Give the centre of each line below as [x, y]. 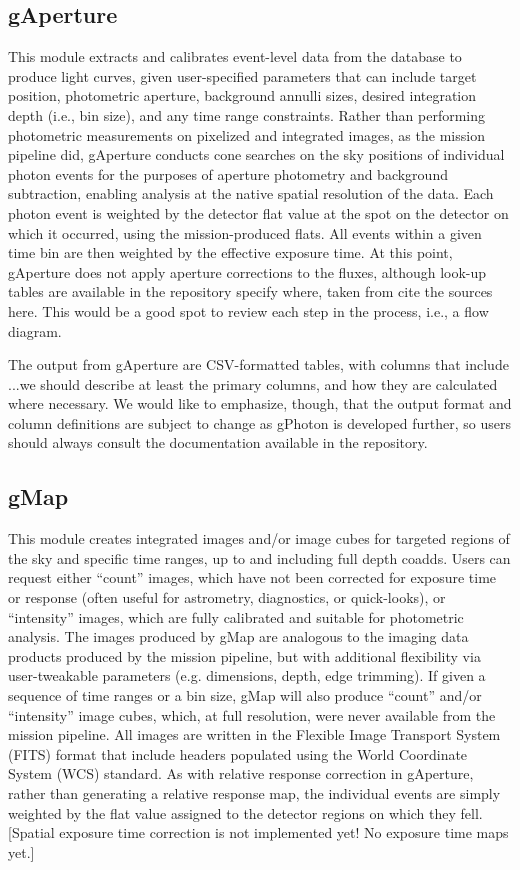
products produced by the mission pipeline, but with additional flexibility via [244, 655]
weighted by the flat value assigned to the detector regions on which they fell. [245, 812]
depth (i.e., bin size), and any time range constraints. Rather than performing [247, 114]
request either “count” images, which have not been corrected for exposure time [252, 577]
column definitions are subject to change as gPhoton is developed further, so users [259, 422]
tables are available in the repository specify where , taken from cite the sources [250, 291]
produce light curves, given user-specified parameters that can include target [242, 75]
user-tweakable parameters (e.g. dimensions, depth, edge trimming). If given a [247, 675]
